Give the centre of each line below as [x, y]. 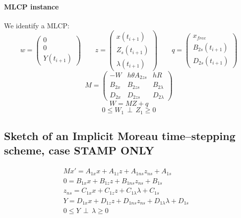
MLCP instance [31, 6]
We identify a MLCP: [37, 25]
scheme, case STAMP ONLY [79, 150]
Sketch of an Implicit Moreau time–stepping [120, 135]
